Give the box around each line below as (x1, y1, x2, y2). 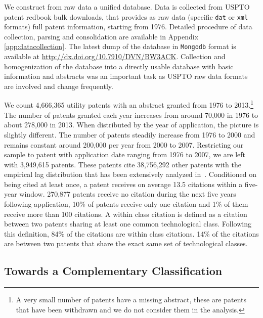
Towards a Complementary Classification (4, 263, 223, 279)
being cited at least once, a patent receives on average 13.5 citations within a (4, 178, 243, 189)
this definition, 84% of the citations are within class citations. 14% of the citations (4, 228, 259, 239)
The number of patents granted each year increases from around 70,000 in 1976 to (4, 109, 258, 120)
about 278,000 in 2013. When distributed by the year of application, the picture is (4, 119, 259, 130)
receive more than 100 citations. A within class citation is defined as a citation (4, 208, 247, 219)
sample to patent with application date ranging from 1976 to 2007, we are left (4, 149, 245, 160)
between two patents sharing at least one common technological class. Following (4, 218, 252, 229)
